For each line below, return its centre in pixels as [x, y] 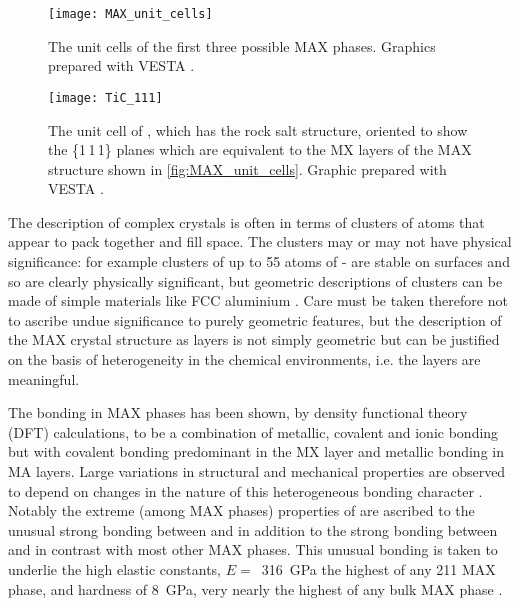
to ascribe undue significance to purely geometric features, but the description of [255, 319]
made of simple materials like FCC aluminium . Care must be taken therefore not [258, 300]
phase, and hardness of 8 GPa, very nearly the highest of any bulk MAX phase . [255, 588]
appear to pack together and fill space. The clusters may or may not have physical [260, 241]
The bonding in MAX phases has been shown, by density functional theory [238, 412]
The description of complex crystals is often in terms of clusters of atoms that [246, 221]
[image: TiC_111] [105, 97]
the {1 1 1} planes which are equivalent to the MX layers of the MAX [260, 149]
